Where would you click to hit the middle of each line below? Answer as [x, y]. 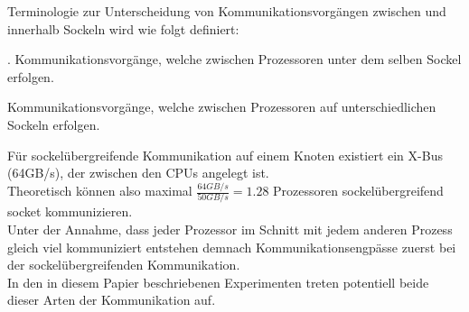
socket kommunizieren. [70, 211]
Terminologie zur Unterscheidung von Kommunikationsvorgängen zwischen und [227, 11]
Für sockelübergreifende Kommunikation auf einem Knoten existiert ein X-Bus [225, 155]
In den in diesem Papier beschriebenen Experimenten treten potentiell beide [218, 282]
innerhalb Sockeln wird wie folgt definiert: [123, 28]
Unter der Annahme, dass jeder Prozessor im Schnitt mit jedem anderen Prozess [230, 229]
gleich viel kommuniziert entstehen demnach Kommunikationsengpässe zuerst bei [232, 247]
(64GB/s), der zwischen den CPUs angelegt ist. [138, 173]
